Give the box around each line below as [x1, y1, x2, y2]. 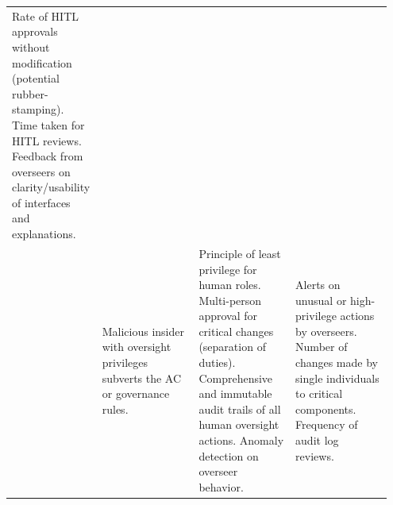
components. [295, 400, 356, 417]
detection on [198, 447, 259, 464]
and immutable [198, 385, 272, 402]
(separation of [198, 338, 266, 355]
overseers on [12, 163, 71, 179]
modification [12, 54, 72, 71]
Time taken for [12, 116, 85, 133]
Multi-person [198, 291, 262, 308]
